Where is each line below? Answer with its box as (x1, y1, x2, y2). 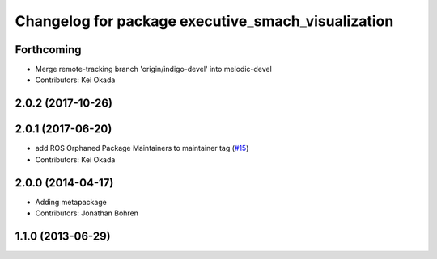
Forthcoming (15, 43, 82, 56)
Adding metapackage (35, 197, 107, 207)
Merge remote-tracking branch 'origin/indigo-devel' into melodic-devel (35, 65, 273, 74)
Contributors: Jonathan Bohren (35, 208, 139, 218)
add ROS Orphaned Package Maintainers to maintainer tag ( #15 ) (35, 144, 249, 153)
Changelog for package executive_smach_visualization (15, 12, 394, 30)
